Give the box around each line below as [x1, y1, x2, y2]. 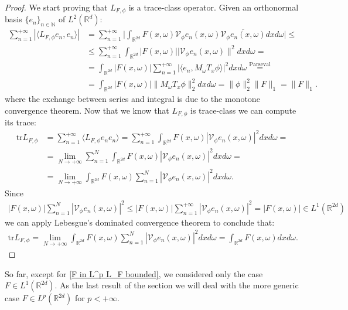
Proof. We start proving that [5, 1, 108, 13]
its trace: [5, 116, 36, 128]
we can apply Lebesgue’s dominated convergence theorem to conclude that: [5, 216, 275, 228]
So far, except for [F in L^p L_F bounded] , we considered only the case [5, 267, 263, 280]
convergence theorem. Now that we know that [5, 104, 169, 116]
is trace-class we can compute [190, 104, 296, 116]
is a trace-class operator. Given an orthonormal [128, 1, 299, 13]
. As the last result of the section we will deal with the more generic [54, 279, 299, 291]
